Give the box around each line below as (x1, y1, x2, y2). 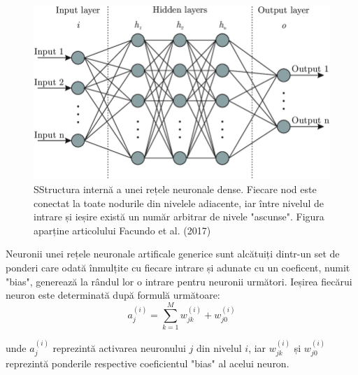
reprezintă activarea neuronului (52, 340, 186, 355)
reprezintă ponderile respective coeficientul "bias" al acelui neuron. (6, 356, 289, 371)
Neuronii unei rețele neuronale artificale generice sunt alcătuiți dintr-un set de (6, 246, 340, 261)
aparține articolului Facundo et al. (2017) (34, 222, 211, 237)
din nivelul (196, 340, 242, 355)
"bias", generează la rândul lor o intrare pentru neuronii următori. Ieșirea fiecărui (6, 274, 352, 288)
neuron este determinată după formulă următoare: (6, 288, 220, 302)
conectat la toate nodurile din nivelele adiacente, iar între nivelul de (34, 195, 324, 210)
